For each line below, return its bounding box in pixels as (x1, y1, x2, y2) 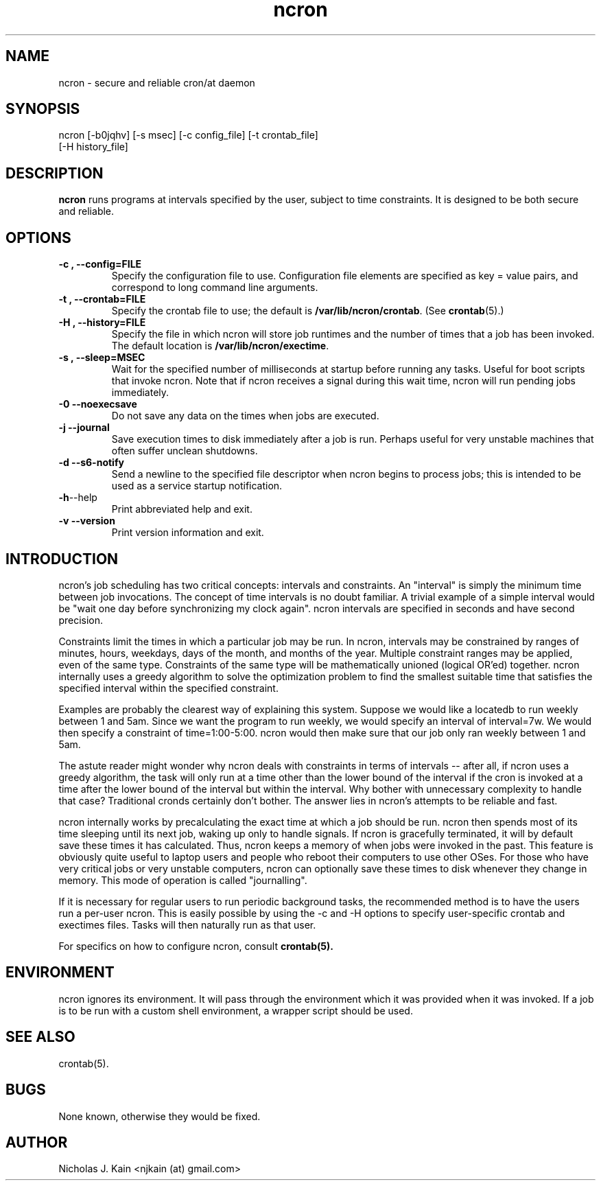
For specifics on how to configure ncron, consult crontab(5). (58, 940, 333, 952)
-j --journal (58, 421, 110, 434)
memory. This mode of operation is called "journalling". (58, 874, 307, 886)
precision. (58, 614, 104, 626)
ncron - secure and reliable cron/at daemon (58, 76, 255, 89)
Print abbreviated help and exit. (111, 503, 252, 515)
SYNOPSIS (5, 100, 80, 118)
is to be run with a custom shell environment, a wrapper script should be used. (58, 1004, 413, 1016)
